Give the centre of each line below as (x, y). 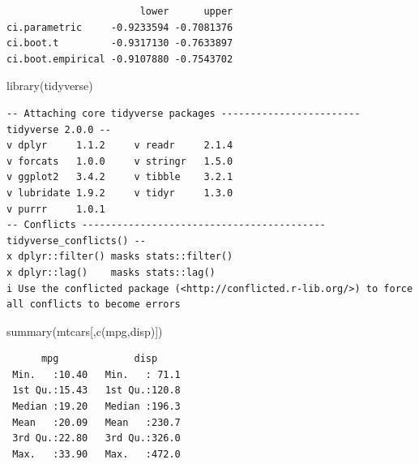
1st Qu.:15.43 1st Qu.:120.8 (96, 391)
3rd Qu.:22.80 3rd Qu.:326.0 (96, 438)
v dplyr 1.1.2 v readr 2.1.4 (120, 146)
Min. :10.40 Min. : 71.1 (96, 374)
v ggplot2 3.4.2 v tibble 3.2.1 (120, 177)
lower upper (186, 11)
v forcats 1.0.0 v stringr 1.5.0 (120, 161)
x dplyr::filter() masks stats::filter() (120, 257)
